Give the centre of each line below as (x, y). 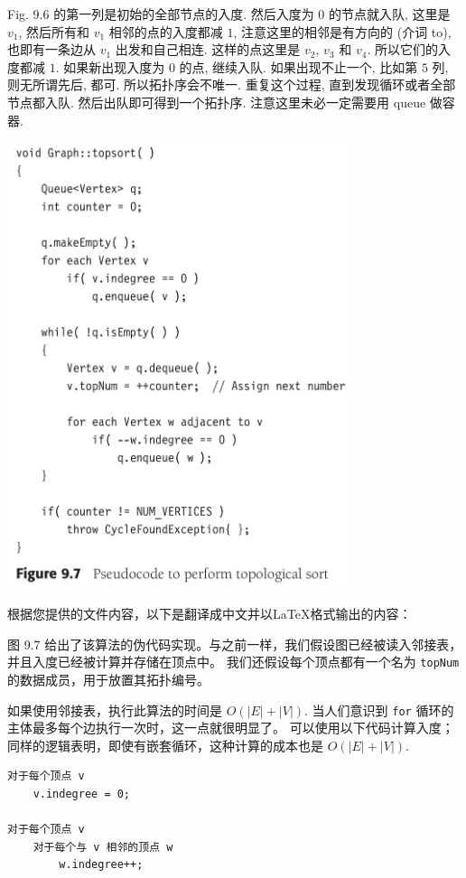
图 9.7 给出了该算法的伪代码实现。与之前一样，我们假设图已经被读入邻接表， (235, 644)
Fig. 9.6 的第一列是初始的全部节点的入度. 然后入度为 (161, 14)
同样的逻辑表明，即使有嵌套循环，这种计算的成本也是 (165, 745)
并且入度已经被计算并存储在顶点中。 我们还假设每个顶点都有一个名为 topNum (233, 662)
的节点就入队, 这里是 (390, 14)
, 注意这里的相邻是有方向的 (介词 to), (342, 31)
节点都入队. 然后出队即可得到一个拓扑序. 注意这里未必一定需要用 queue (217, 102)
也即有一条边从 (51, 49)
